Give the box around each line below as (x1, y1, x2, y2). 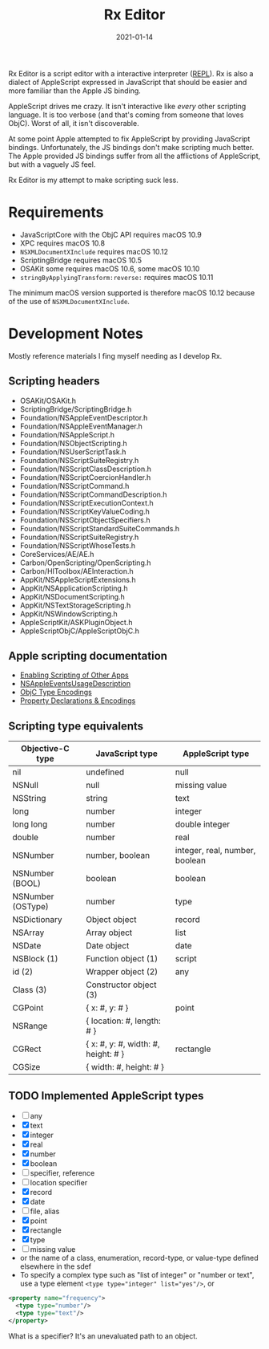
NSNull (12, 780, 38, 791)
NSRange (12, 1021, 48, 1032)
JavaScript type (95, 748, 159, 759)
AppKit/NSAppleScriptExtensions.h (19, 575, 136, 584)
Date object (85, 941, 130, 952)
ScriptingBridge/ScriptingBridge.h (19, 404, 132, 414)
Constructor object (85, 979, 157, 990)
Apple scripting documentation (8, 649, 168, 663)
